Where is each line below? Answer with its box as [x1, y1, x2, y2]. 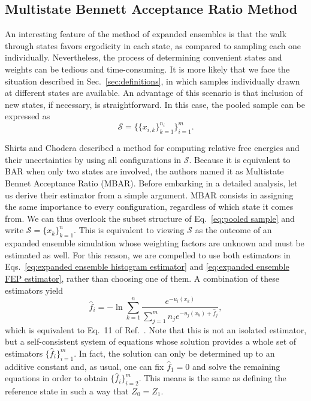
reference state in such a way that [5, 384, 129, 397]
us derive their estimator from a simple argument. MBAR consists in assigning [5, 188, 294, 201]
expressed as [5, 110, 50, 122]
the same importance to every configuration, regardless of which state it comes [5, 200, 294, 213]
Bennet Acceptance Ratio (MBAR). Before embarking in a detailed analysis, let [5, 177, 298, 189]
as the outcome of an [195, 224, 272, 236]
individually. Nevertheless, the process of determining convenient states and [5, 51, 282, 64]
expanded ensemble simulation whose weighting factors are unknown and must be [5, 237, 304, 249]
